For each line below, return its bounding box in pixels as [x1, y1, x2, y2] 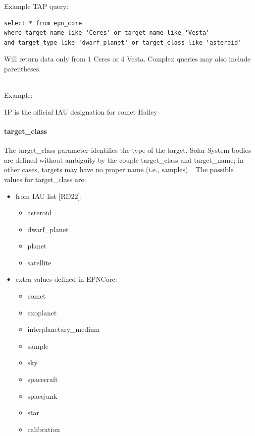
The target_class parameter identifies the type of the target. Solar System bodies [4, 145, 251, 155]
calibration [27, 424, 60, 434]
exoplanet [27, 307, 57, 317]
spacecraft [27, 374, 58, 384]
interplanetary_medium [27, 324, 100, 334]
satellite [27, 257, 51, 267]
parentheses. [4, 63, 41, 73]
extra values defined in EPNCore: [15, 274, 117, 284]
